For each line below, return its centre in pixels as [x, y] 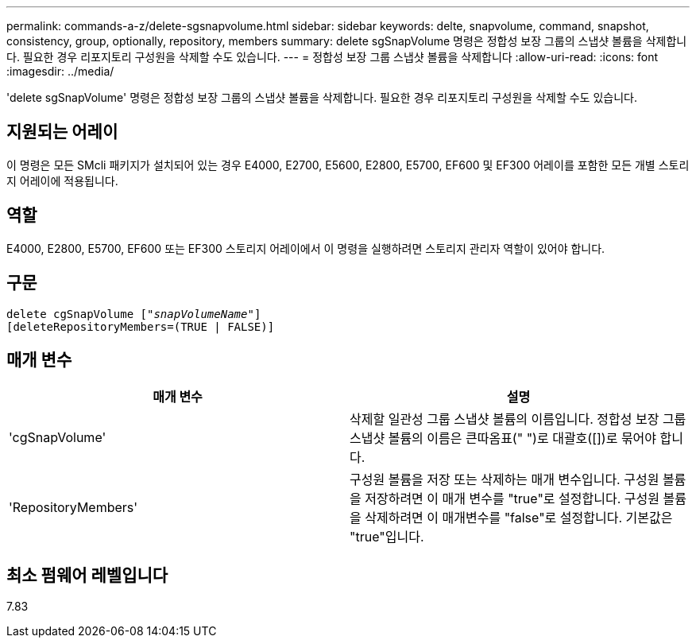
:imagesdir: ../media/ [60, 71]
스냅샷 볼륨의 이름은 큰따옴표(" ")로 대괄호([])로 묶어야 [503, 438]
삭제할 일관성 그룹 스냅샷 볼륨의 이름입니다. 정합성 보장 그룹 [518, 419]
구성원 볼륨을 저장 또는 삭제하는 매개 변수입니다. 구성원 [505, 480]
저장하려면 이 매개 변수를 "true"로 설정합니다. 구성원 [512, 499]
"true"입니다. [387, 537]
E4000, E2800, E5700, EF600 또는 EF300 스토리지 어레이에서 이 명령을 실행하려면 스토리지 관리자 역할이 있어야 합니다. [306, 248]
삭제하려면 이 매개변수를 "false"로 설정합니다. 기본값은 [519, 518]
